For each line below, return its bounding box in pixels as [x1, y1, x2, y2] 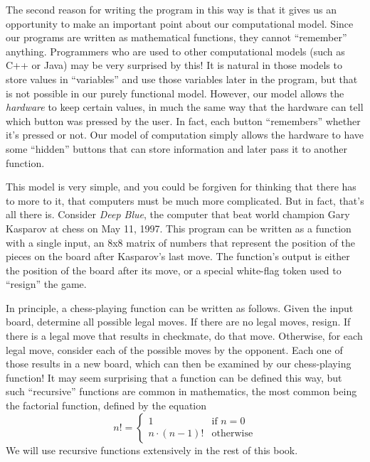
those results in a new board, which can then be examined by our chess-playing [6, 356, 351, 371]
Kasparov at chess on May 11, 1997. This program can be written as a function [6, 220, 351, 235]
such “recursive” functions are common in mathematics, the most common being [6, 384, 357, 399]
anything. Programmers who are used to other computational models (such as [6, 43, 345, 58]
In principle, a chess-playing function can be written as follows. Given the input [6, 300, 354, 315]
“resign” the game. [6, 276, 87, 291]
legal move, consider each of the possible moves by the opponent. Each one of [6, 342, 343, 357]
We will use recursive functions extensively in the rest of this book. [6, 442, 298, 457]
